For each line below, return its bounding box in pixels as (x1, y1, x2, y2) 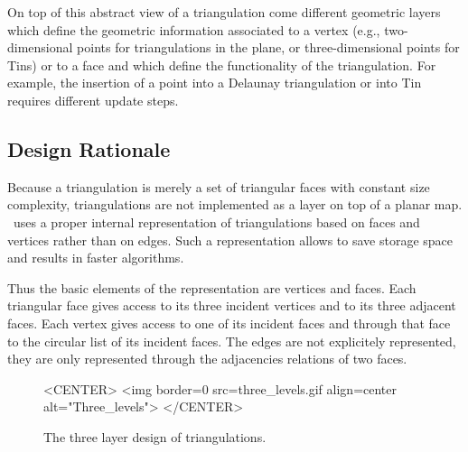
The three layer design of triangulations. (43, 427, 267, 446)
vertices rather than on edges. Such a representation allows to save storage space (7, 230, 454, 249)
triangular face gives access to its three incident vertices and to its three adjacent (7, 296, 456, 315)
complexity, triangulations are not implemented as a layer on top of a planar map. (7, 195, 463, 214)
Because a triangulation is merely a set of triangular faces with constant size (7, 177, 430, 196)
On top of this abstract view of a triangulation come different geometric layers (7, 3, 441, 21)
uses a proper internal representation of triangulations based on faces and (13, 212, 420, 231)
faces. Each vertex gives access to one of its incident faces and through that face (7, 313, 451, 332)
